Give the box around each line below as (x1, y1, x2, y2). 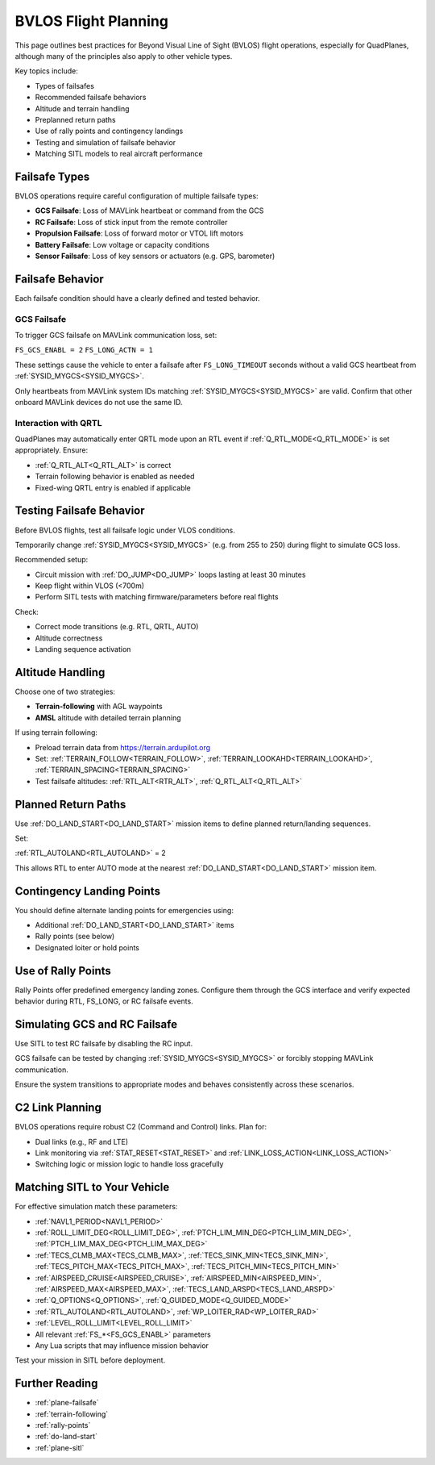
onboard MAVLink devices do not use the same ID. (14, 397, 183, 407)
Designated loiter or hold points (35, 942, 140, 952)
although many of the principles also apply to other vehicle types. (14, 51, 233, 61)
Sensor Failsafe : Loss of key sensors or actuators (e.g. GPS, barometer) (35, 251, 275, 261)
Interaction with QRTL (14, 417, 102, 428)
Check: (14, 607, 39, 616)
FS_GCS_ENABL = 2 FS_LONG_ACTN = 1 (14, 345, 153, 355)
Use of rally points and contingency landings (35, 126, 184, 136)
